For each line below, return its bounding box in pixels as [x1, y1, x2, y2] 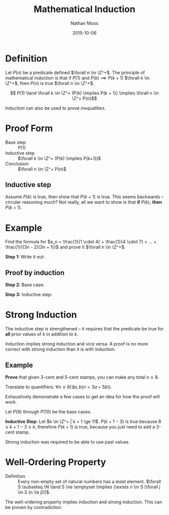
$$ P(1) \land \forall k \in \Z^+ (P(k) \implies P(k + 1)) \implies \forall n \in [10, 90, 159, 96]
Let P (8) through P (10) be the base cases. [5, 408, 92, 414]
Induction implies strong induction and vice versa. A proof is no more [5, 341, 148, 347]
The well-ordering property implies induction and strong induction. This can [5, 499, 162, 505]
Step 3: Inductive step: [5, 292, 53, 298]
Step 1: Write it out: [5, 254, 45, 260]
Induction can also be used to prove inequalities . [5, 105, 106, 111]
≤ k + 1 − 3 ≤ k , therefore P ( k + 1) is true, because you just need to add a [5, 423, 155, 430]
